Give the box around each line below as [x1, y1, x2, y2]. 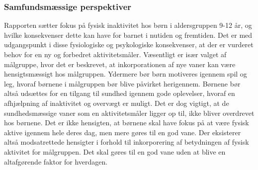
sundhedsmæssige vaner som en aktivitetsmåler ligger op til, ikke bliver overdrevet [4, 107, 255, 118]
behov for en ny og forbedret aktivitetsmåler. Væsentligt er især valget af [4, 49, 227, 59]
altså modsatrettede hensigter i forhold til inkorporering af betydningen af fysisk [4, 137, 249, 147]
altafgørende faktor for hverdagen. [4, 156, 108, 167]
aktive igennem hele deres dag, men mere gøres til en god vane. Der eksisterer [4, 127, 241, 137]
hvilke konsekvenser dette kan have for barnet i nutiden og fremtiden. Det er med [4, 29, 253, 40]
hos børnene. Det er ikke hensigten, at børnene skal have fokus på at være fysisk [4, 117, 249, 128]
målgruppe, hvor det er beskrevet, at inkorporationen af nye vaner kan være [4, 59, 236, 69]
